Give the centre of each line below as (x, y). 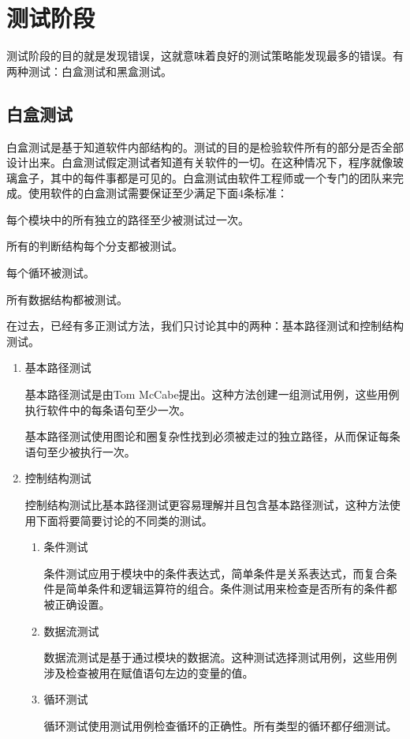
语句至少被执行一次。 (80, 451)
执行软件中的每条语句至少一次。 (108, 409)
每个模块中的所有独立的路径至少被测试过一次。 (128, 219)
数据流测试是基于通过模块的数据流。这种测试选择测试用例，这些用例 (220, 657)
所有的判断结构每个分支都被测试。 (95, 246)
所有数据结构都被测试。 (67, 299)
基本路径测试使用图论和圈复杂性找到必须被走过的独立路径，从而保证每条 (212, 436)
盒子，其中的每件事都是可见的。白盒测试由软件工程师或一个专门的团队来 (205, 177)
